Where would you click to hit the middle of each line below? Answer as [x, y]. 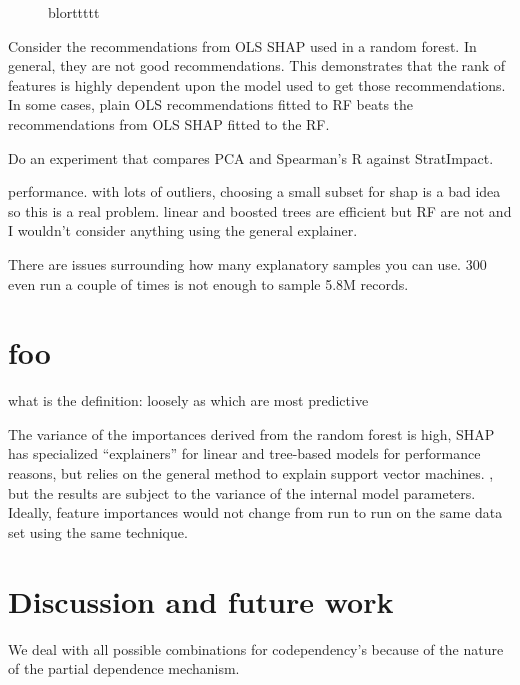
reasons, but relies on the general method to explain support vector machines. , [251, 473]
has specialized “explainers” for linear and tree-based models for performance [244, 453]
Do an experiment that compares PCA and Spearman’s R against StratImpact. [251, 157]
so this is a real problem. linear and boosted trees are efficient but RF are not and [260, 210]
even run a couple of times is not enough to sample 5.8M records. [208, 283]
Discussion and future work [201, 600]
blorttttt [74, 12]
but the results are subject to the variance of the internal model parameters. [242, 492]
